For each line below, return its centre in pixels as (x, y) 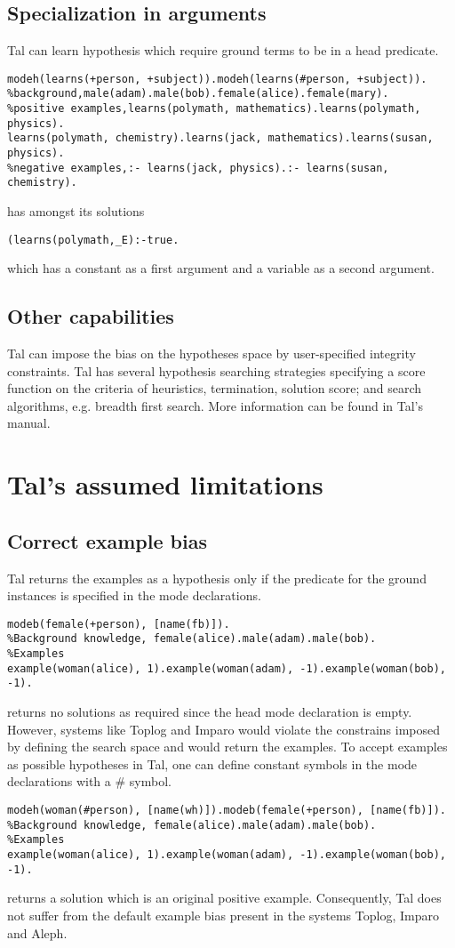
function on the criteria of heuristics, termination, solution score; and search (215, 388)
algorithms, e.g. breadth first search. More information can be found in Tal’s (216, 405)
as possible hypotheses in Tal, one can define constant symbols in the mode (212, 763)
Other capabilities (91, 316)
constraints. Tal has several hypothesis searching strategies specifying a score (216, 370)
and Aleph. (37, 932)
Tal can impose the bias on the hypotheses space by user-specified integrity (212, 353)
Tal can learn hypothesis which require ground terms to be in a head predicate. (223, 50)
